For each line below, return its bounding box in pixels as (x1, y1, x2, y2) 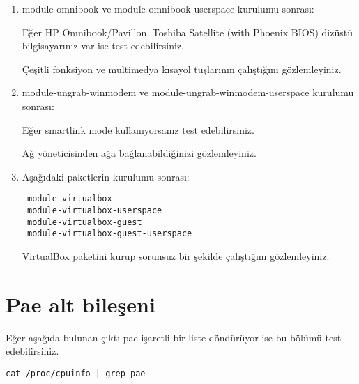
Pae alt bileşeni (6, 289, 155, 318)
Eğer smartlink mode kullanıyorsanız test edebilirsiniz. (22, 122, 254, 137)
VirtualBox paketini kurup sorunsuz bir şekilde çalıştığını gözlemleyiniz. (22, 248, 330, 263)
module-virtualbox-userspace (26, 206, 162, 215)
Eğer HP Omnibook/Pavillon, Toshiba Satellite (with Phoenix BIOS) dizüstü (22, 24, 353, 39)
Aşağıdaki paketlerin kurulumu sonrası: (22, 169, 190, 183)
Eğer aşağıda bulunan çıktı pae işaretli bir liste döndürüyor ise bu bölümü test (6, 330, 342, 344)
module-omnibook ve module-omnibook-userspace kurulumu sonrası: (22, 1, 314, 15)
